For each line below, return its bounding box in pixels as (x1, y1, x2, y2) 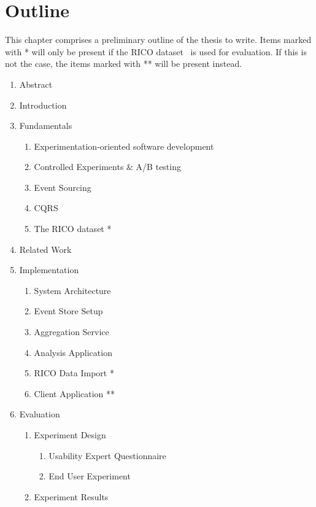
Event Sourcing (34, 180, 91, 193)
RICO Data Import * (34, 366, 114, 379)
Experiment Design (34, 428, 106, 441)
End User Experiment (48, 470, 131, 482)
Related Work (19, 242, 72, 255)
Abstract (19, 77, 53, 90)
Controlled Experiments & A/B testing (34, 160, 181, 173)
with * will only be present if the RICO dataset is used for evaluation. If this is (5, 45, 307, 58)
